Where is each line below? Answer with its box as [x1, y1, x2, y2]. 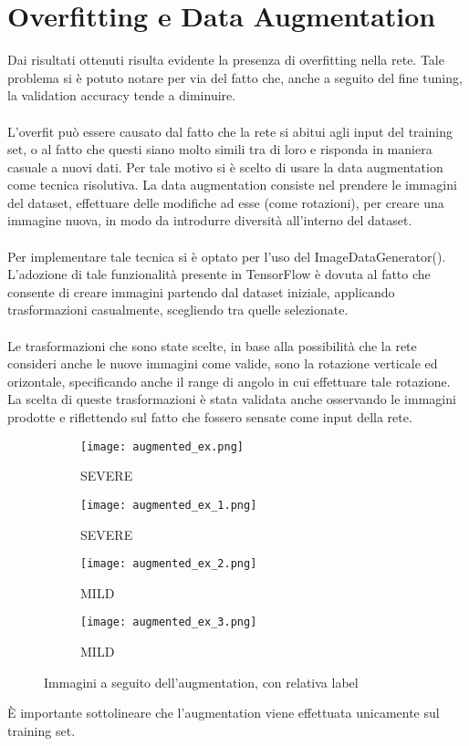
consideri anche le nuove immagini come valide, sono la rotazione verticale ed [7, 354, 438, 373]
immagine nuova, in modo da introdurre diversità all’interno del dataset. [7, 211, 412, 230]
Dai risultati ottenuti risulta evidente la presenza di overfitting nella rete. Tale [7, 50, 444, 69]
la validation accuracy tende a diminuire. [7, 86, 236, 105]
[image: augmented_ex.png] [80, 440, 244, 453]
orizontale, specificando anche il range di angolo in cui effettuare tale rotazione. [7, 371, 451, 390]
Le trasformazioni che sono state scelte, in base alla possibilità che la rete [7, 336, 417, 355]
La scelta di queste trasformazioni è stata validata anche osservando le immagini [7, 389, 456, 409]
